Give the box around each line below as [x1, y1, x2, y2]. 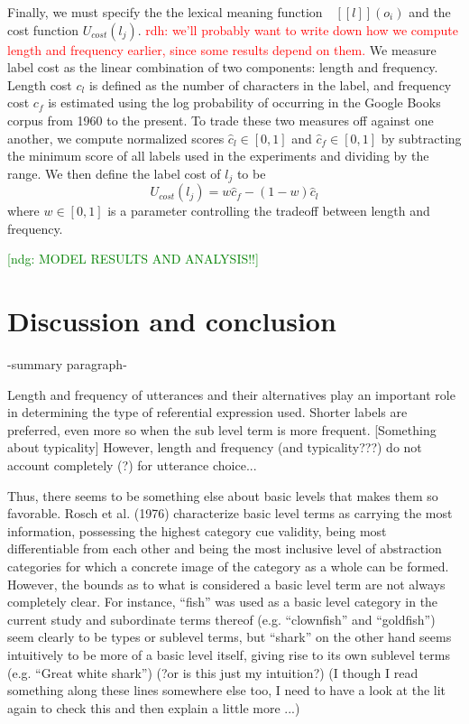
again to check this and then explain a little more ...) [7, 698, 300, 717]
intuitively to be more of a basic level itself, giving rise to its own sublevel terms [7, 645, 450, 664]
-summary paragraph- [7, 355, 127, 374]
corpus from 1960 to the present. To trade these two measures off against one [7, 110, 434, 129]
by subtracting [381, 128, 462, 147]
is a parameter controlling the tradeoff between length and [107, 201, 430, 220]
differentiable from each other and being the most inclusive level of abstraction [7, 539, 442, 558]
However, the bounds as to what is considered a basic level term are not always [7, 574, 446, 593]
